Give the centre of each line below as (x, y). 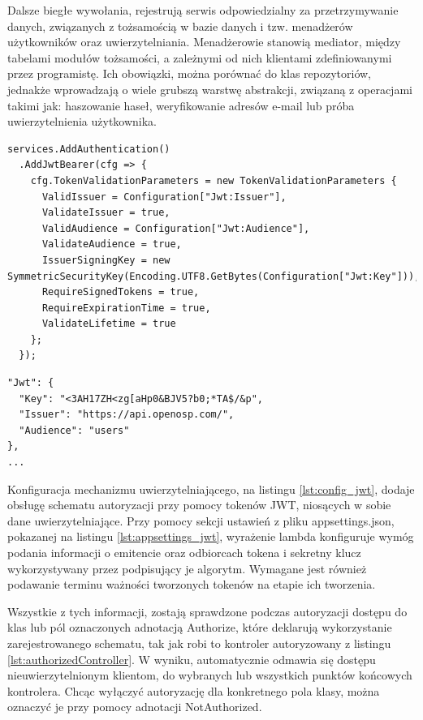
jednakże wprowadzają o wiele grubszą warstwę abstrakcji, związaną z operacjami (210, 89)
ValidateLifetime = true (109, 324)
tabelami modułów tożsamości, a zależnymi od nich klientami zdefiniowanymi (200, 57)
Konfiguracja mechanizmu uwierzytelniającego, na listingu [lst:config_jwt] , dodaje (211, 489)
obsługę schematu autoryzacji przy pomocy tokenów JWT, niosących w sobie (199, 505)
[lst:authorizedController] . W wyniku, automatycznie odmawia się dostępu (192, 659)
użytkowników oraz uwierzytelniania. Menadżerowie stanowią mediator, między (204, 42)
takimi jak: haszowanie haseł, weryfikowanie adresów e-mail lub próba (181, 105)
